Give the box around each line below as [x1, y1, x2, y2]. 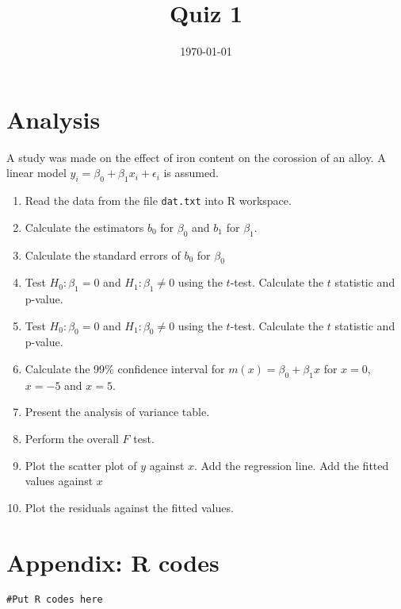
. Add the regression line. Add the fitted [194, 457, 389, 473]
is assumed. [163, 164, 219, 181]
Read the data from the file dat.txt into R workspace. [25, 192, 292, 209]
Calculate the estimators [25, 218, 144, 235]
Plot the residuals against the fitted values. [25, 499, 234, 515]
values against [25, 472, 94, 489]
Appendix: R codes [6, 545, 220, 578]
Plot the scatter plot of [25, 457, 137, 473]
